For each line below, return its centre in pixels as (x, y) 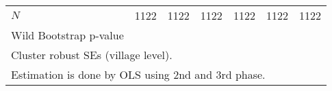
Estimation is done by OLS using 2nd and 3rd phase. (138, 74)
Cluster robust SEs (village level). (92, 55)
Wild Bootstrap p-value (67, 35)
